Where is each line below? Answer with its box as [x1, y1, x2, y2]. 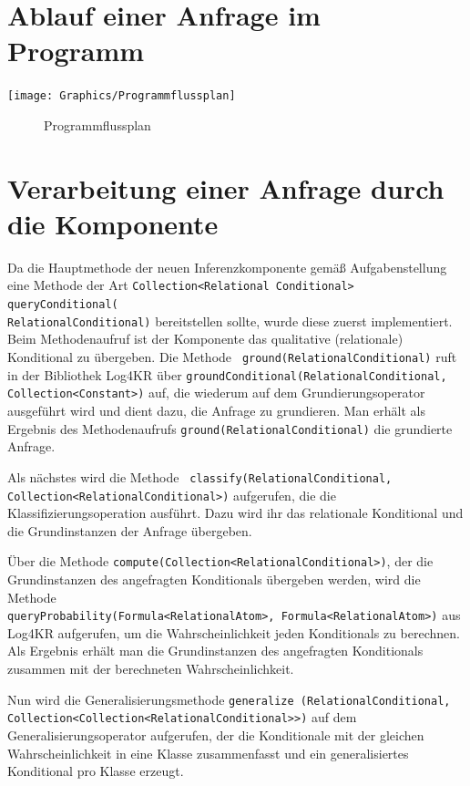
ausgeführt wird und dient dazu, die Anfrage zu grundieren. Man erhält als [7, 401, 425, 419]
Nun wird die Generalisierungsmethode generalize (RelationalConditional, [7, 689, 451, 708]
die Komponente [7, 204, 219, 242]
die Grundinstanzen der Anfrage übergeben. [7, 521, 252, 540]
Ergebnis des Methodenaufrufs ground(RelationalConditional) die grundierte [7, 419, 453, 438]
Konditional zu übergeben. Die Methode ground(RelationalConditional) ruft [7, 347, 457, 367]
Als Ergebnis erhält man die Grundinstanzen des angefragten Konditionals [7, 641, 424, 660]
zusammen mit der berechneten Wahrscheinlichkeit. [7, 659, 294, 678]
